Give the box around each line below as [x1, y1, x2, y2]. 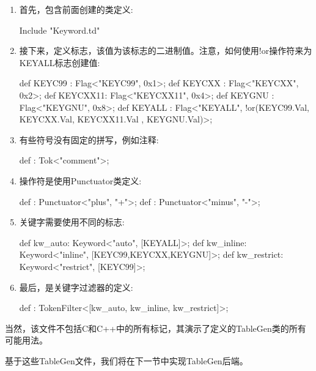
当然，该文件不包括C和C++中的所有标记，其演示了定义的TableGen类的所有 [5, 321, 306, 334]
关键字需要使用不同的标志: [19, 215, 125, 228]
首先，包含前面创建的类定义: [19, 3, 133, 15]
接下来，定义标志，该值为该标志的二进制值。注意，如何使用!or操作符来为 [19, 44, 312, 57]
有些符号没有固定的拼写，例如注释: [19, 133, 159, 146]
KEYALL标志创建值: [19, 56, 100, 69]
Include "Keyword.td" [19, 23, 100, 36]
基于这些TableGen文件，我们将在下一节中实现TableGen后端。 [5, 354, 248, 367]
